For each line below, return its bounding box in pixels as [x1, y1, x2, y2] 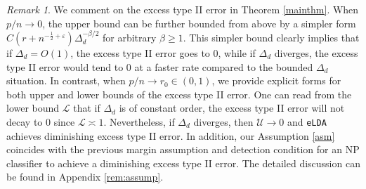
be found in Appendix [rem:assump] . [6, 169, 164, 184]
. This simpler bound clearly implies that [183, 30, 360, 44]
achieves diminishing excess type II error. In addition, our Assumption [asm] [6, 128, 335, 143]
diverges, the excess [274, 46, 358, 60]
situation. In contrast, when [6, 73, 126, 88]
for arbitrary [102, 30, 157, 44]
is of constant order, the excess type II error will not [119, 100, 345, 115]
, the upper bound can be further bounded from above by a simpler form [42, 15, 356, 30]
